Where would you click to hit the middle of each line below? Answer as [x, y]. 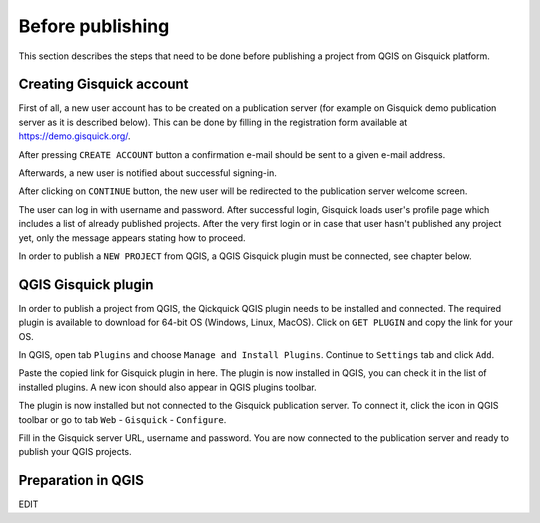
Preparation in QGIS [81, 480]
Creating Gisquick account [103, 84]
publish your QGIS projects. [75, 452]
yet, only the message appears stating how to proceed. [132, 237]
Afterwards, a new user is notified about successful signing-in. [147, 173]
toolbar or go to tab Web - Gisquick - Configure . [122, 419]
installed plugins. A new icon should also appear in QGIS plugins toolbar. [167, 387]
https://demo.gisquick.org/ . [74, 136]
